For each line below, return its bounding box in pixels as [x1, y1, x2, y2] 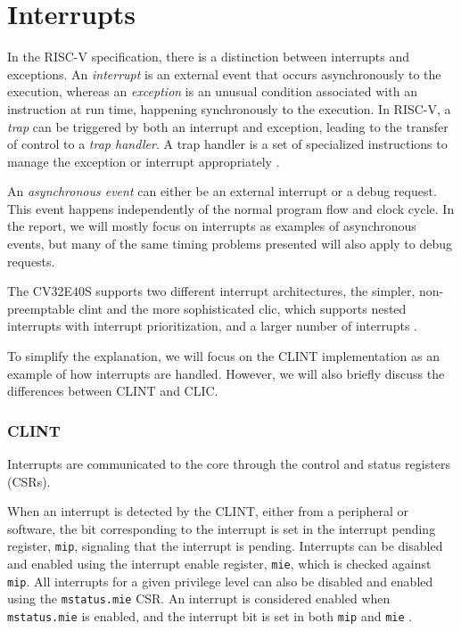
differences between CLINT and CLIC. [7, 381, 218, 400]
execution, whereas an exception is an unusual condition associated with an [7, 82, 417, 101]
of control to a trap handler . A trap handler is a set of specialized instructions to [7, 135, 448, 153]
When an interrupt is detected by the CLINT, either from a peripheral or [7, 502, 409, 520]
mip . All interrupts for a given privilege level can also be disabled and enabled [7, 571, 433, 590]
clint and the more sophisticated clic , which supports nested [78, 299, 407, 317]
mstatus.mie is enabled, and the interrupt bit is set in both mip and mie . [7, 607, 413, 626]
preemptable [7, 299, 75, 317]
